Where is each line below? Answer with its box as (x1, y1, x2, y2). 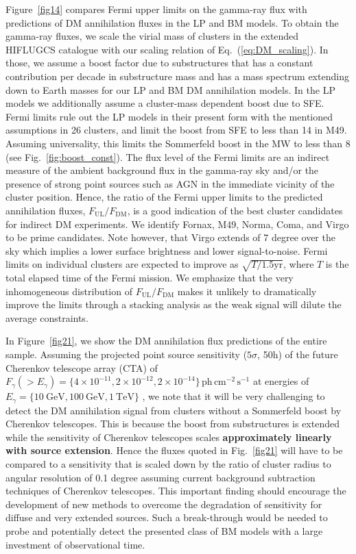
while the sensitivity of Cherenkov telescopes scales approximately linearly (5, 429, 332, 444)
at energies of (252, 374, 309, 388)
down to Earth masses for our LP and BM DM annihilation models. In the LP (5, 82, 335, 97)
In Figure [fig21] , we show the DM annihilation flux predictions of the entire (5, 333, 327, 348)
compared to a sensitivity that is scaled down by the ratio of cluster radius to (5, 457, 331, 471)
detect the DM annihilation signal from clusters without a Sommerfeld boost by (5, 403, 342, 417)
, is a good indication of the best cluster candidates (127, 203, 343, 217)
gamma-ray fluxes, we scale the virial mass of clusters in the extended (5, 29, 299, 43)
